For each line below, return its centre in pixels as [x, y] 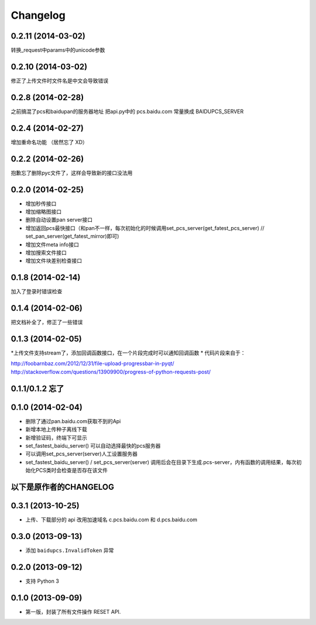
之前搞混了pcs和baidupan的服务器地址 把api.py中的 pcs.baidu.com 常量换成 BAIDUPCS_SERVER [127, 111]
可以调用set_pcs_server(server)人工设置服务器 [81, 454]
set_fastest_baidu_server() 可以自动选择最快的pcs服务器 [93, 445]
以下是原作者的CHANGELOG [62, 487]
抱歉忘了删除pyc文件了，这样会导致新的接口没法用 [72, 173]
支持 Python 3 [42, 581]
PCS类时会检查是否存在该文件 [72, 471]
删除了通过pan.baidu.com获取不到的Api [73, 421]
